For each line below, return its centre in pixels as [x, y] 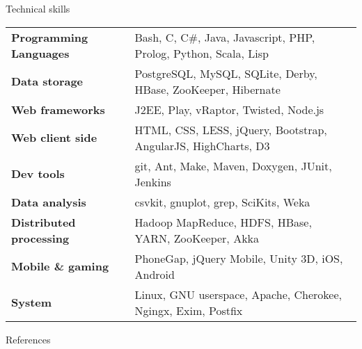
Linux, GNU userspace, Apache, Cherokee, [238, 294]
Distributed [44, 222]
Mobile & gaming [60, 266]
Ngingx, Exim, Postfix [189, 310]
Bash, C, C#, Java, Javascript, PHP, [225, 37]
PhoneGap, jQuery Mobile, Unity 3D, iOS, [239, 258]
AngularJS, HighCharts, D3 [202, 145]
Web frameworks [58, 109]
